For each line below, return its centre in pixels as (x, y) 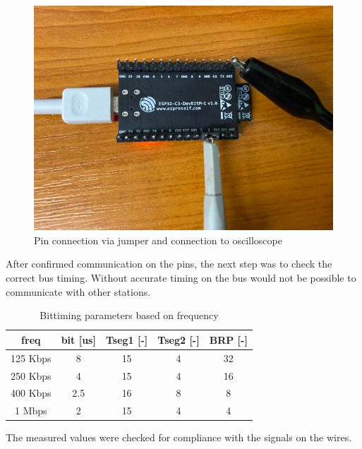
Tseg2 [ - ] (179, 339)
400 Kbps (31, 393)
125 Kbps (31, 358)
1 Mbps (31, 411)
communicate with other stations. (78, 291)
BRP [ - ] (228, 339)
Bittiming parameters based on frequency (129, 315)
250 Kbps (31, 375)
